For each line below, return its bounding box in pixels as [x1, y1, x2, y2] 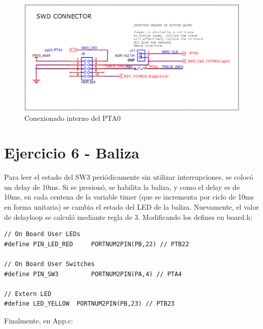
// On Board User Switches [4, 260, 95, 268]
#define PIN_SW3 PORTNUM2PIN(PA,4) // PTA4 [4, 270, 182, 278]
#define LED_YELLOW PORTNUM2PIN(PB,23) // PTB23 [4, 300, 175, 308]
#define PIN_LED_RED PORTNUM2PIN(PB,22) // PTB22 [4, 240, 190, 248]
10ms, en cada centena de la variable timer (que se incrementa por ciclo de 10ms [4, 191, 254, 202]
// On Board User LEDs [4, 231, 81, 238]
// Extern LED [4, 290, 52, 298]
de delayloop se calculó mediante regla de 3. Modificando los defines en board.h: [4, 211, 252, 222]
